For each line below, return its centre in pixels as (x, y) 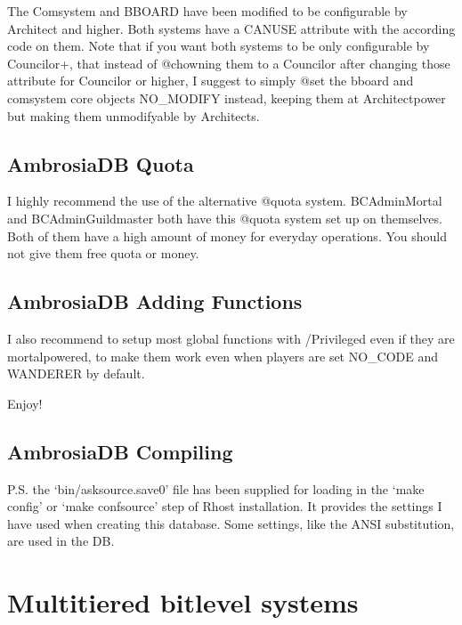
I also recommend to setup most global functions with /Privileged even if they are (231, 338)
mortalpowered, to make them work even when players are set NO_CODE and (223, 356)
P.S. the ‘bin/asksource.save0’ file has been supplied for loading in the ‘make (216, 488)
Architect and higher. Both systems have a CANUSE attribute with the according (231, 28)
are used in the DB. (61, 541)
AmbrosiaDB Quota (101, 163)
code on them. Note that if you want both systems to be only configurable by (219, 46)
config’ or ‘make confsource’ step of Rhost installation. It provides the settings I (225, 506)
